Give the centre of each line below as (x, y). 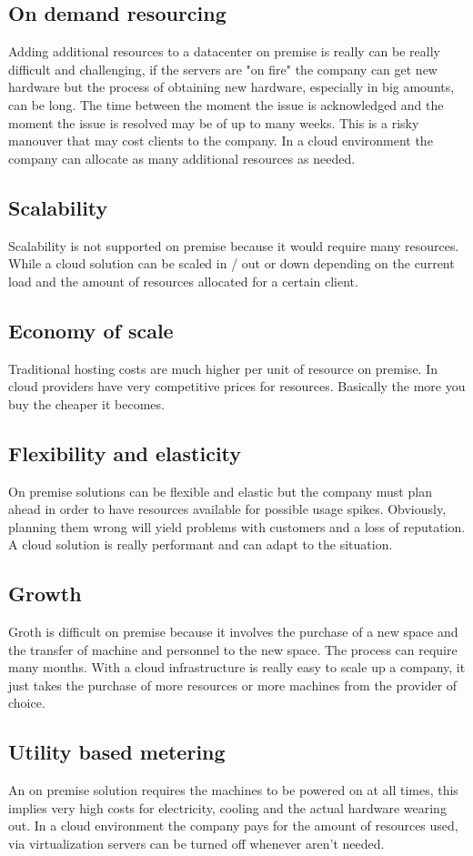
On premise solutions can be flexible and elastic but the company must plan (220, 491)
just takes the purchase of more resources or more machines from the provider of (233, 685)
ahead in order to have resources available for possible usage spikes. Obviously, (227, 509)
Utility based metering (117, 752)
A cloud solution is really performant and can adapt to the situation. (201, 544)
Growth (45, 594)
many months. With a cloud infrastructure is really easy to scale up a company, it (237, 667)
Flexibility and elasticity (125, 453)
